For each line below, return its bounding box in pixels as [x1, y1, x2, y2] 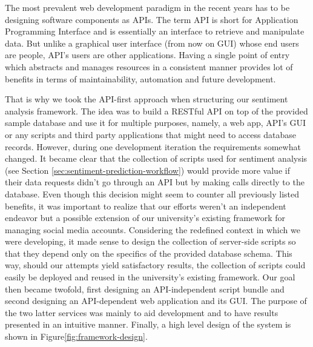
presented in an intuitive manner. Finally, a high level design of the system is [5, 318, 291, 331]
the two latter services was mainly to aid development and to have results [5, 306, 278, 319]
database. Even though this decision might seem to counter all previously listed [5, 187, 300, 200]
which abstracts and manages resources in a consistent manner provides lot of [5, 60, 293, 73]
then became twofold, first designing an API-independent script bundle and [5, 282, 285, 295]
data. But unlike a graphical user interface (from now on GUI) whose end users [5, 36, 299, 49]
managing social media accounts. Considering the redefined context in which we [5, 223, 300, 236]
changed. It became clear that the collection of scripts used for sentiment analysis [5, 152, 308, 165]
